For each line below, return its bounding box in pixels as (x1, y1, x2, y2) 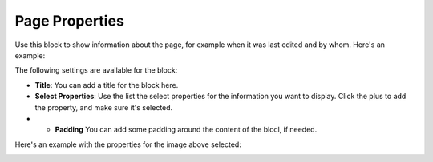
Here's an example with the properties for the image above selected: (14, 140, 242, 149)
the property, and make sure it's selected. (34, 102, 173, 112)
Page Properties (14, 12, 124, 30)
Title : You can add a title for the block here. (34, 80, 179, 89)
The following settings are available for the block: (14, 65, 178, 75)
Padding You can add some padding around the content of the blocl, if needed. (55, 124, 318, 135)
